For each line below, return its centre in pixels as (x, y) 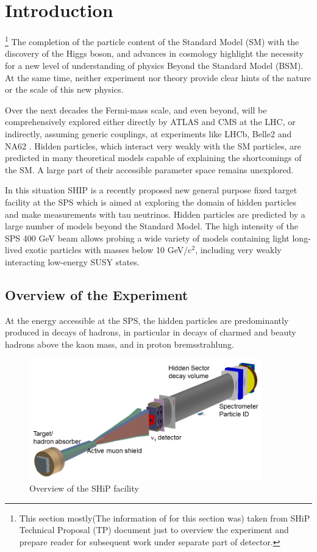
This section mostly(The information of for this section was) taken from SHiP (165, 518)
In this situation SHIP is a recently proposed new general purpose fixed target (151, 190)
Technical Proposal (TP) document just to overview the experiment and (154, 530)
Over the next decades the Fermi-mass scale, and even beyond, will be (136, 109)
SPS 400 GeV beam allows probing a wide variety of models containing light (147, 238)
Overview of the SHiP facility (84, 488)
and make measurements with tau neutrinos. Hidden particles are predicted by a (155, 214)
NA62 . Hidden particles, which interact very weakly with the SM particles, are (153, 145)
